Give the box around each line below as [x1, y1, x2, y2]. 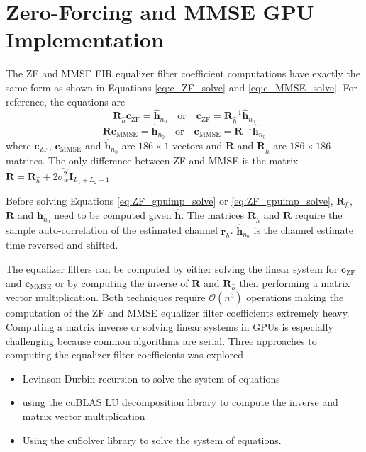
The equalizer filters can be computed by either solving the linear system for [6, 261, 338, 276]
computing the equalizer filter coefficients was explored [6, 347, 244, 362]
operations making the [246, 290, 344, 305]
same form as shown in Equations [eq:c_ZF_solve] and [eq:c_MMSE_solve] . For [6, 79, 358, 94]
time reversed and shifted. [6, 237, 118, 252]
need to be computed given [54, 208, 172, 222]
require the [294, 208, 343, 222]
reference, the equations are [6, 94, 126, 108]
